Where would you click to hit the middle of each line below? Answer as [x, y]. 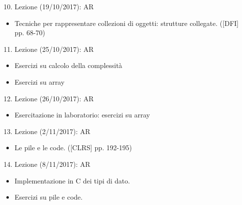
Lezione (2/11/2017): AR [52, 131]
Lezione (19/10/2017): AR [54, 6]
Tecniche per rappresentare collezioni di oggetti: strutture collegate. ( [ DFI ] [126, 23]
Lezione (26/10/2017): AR [54, 98]
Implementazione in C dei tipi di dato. [72, 180]
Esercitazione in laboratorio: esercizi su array [82, 115]
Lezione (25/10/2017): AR [54, 49]
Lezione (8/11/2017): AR [52, 164]
